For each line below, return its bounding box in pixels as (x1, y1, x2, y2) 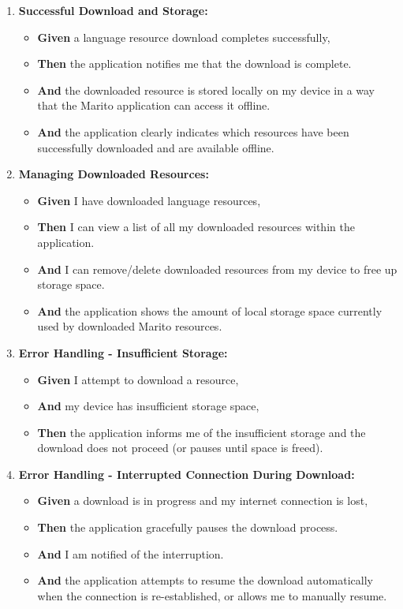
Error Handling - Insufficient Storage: (18, 344, 228, 361)
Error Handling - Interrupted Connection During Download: (18, 465, 355, 482)
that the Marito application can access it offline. (37, 97, 271, 114)
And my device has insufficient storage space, (37, 398, 259, 414)
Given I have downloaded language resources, (37, 192, 261, 208)
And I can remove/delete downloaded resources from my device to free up (37, 260, 397, 277)
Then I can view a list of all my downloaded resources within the (37, 219, 355, 235)
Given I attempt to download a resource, (37, 371, 239, 387)
